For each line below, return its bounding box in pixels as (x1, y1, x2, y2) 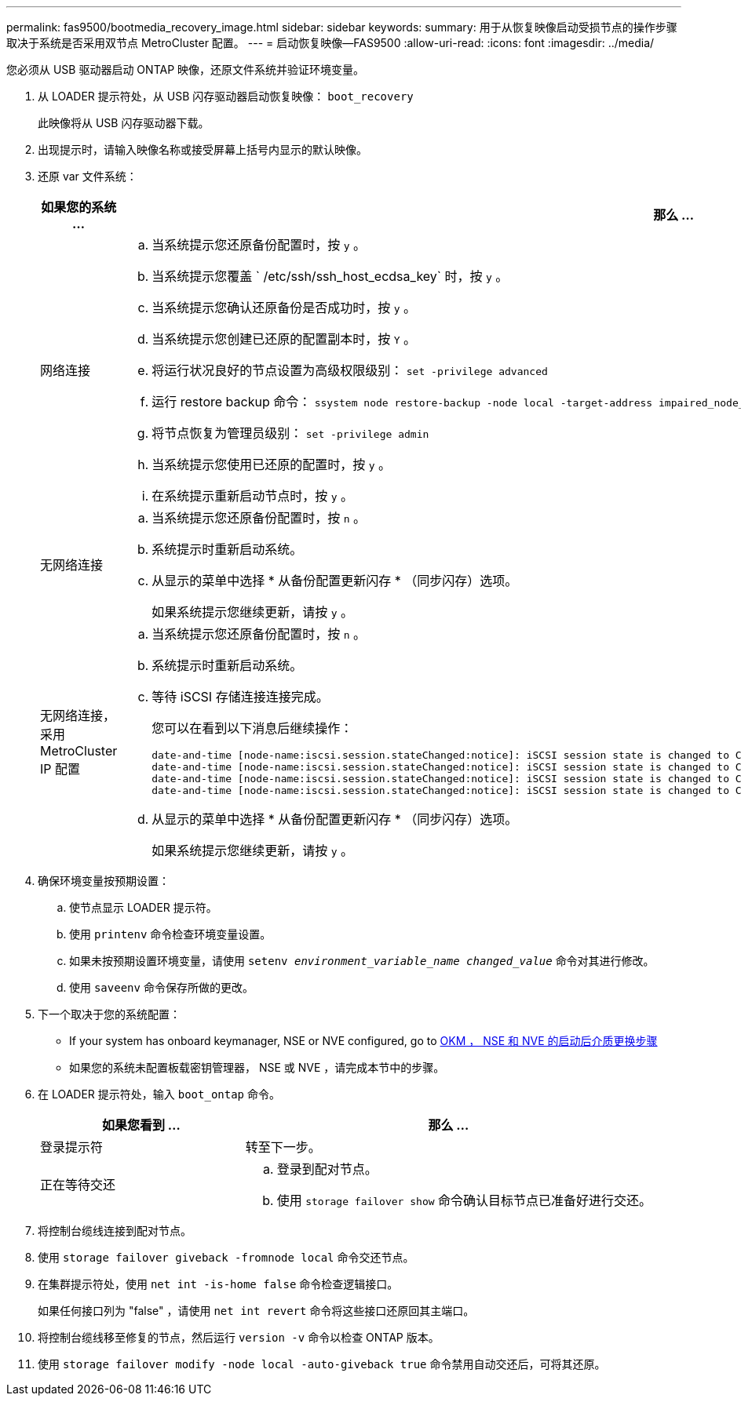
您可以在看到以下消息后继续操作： (151, 720, 353, 736)
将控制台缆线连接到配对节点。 (38, 1224, 192, 1237)
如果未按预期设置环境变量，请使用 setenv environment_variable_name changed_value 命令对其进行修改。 (69, 954, 655, 967)
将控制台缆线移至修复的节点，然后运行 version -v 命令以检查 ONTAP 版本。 (38, 1331, 440, 1344)
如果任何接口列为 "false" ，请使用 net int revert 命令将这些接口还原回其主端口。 (38, 1304, 475, 1317)
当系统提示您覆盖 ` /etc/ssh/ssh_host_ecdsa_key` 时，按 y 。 (151, 268, 509, 284)
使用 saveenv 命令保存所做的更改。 (69, 981, 254, 994)
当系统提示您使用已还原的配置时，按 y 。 (151, 457, 392, 472)
